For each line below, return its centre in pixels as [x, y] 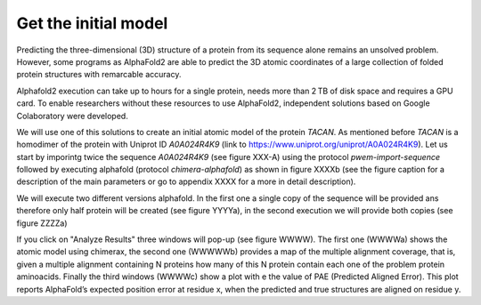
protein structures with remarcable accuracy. [99, 75]
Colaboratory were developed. [72, 116]
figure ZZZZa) [42, 223]
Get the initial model [92, 23]
